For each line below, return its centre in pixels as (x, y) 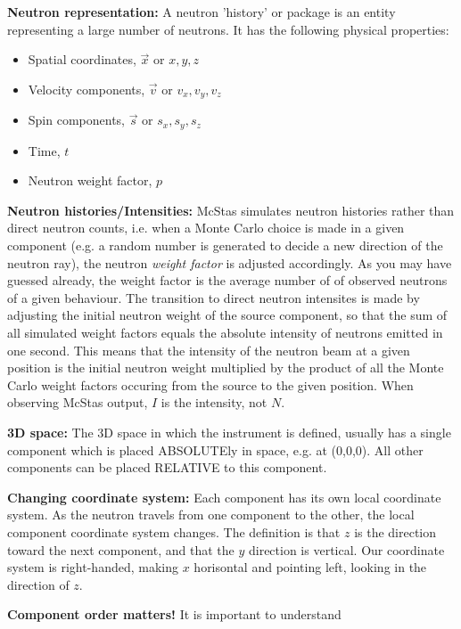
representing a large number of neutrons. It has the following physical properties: (228, 29)
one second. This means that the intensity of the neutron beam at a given (209, 350)
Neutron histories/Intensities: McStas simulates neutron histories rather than (231, 210)
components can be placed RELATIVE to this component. (167, 467)
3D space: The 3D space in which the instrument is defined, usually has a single (229, 432)
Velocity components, (86, 89)
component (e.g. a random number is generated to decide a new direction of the (225, 245)
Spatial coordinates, (82, 59)
